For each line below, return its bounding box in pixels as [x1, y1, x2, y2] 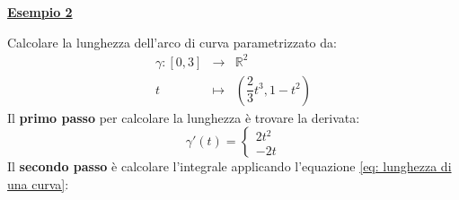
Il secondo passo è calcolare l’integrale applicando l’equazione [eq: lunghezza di [7, 157, 452, 176]
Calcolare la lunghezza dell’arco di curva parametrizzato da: [7, 32, 337, 51]
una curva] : [7, 174, 69, 193]
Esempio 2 [7, 3, 73, 21]
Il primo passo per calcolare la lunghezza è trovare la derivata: [7, 108, 360, 126]
